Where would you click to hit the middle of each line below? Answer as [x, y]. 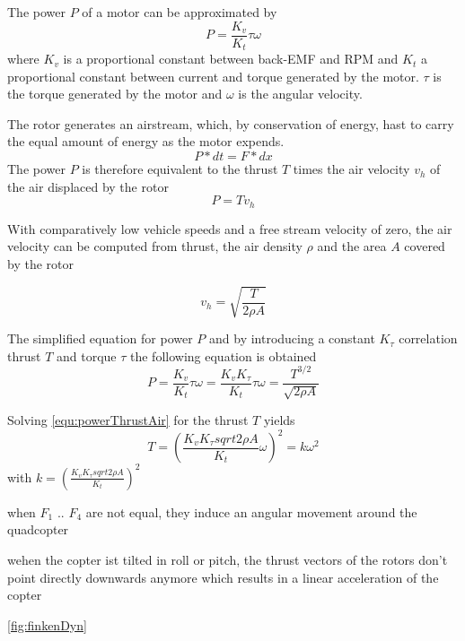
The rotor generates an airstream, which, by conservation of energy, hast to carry [231, 123]
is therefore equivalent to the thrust [180, 169]
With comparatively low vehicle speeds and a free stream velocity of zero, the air [230, 228]
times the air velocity [351, 169]
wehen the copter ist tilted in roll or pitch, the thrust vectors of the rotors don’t [228, 559]
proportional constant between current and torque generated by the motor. [213, 76]
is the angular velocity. [300, 94]
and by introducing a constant [292, 338]
